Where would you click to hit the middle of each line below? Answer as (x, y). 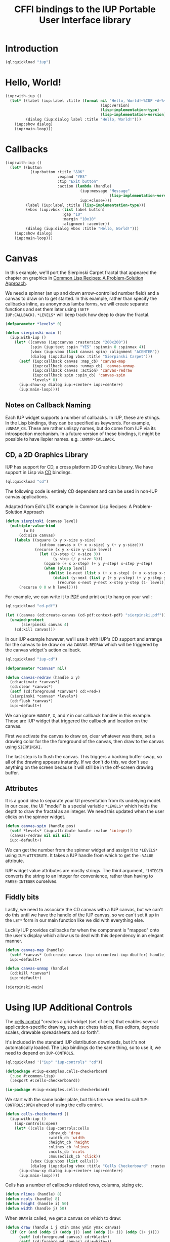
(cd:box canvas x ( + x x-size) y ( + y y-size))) (91, 545)
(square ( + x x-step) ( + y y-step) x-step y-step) (98, 564)
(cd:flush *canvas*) (31, 701)
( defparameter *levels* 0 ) (34, 324)
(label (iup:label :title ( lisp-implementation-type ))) (86, 205)
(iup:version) (115, 105)
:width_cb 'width (67, 1138)
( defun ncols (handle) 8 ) (32, 1199)
